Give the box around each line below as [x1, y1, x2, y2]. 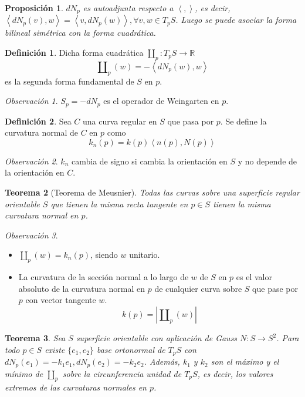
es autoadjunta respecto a [83, 2, 174, 14]
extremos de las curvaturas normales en [5, 381, 147, 393]
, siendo [90, 248, 118, 261]
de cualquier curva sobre [154, 282, 242, 294]
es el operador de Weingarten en [103, 95, 219, 107]
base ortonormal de [96, 343, 165, 355]
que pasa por [167, 115, 214, 127]
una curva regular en [83, 115, 157, 127]
